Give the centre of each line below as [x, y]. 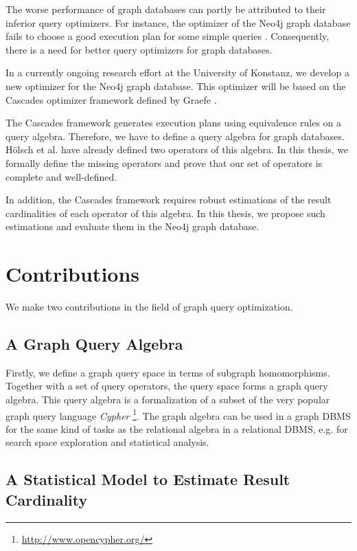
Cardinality [47, 499]
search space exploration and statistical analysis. [107, 442]
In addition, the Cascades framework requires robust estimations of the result [169, 200]
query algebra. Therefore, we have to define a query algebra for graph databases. [175, 136]
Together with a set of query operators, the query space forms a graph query [167, 386]
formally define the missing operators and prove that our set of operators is [164, 162]
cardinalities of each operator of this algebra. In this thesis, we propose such [165, 213]
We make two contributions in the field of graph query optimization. [149, 307]
